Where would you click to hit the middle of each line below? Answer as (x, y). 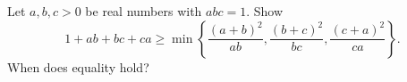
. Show (265, 11)
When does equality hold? (78, 66)
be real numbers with (144, 11)
